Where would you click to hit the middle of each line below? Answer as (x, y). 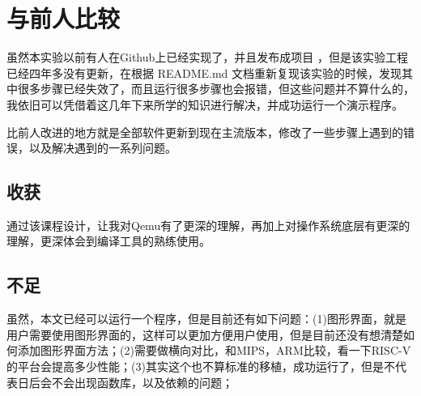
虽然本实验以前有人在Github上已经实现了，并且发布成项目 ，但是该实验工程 (207, 57)
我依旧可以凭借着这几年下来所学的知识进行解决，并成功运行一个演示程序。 (205, 104)
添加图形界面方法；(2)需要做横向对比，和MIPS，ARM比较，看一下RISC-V (214, 350)
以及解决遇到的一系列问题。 (102, 148)
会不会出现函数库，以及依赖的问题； (136, 382)
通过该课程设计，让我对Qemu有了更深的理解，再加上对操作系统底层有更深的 (208, 225)
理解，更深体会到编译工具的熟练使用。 (108, 241)
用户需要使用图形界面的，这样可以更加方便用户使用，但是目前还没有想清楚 (205, 334)
